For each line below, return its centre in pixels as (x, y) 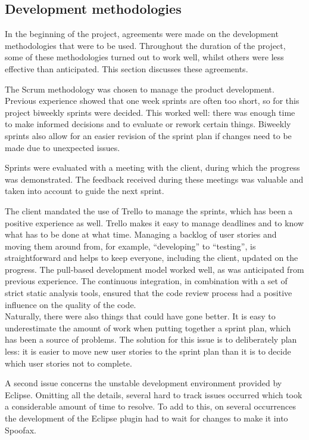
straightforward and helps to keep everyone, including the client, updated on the (152, 258)
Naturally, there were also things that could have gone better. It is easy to (140, 316)
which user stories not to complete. (68, 363)
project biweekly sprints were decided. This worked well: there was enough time (150, 112)
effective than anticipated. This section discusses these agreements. (127, 68)
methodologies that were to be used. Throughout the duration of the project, (145, 45)
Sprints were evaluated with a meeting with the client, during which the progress (152, 167)
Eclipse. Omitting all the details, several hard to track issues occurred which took (154, 394)
